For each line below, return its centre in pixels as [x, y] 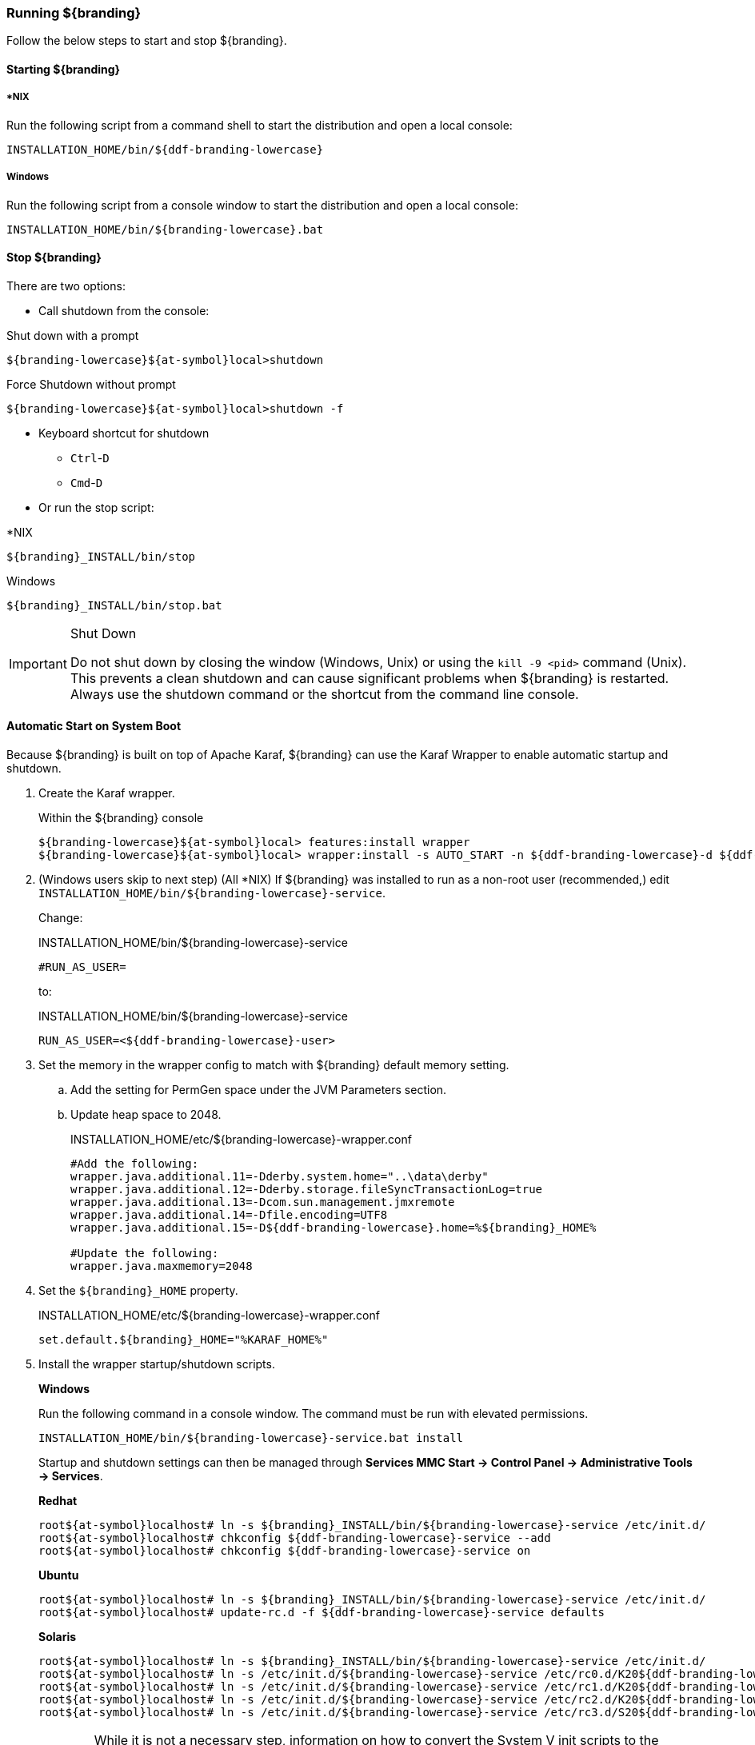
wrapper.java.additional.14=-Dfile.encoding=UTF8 [229, 1214]
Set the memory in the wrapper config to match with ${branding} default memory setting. [274, 1064]
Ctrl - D [90, 457]
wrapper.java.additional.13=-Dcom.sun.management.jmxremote [263, 1202]
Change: [61, 917]
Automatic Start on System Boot [94, 726]
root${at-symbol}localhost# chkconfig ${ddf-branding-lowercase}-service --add [295, 1537]
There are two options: [66, 286]
